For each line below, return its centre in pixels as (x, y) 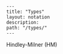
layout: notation (28, 17)
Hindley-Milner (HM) (32, 44)
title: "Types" (25, 12)
